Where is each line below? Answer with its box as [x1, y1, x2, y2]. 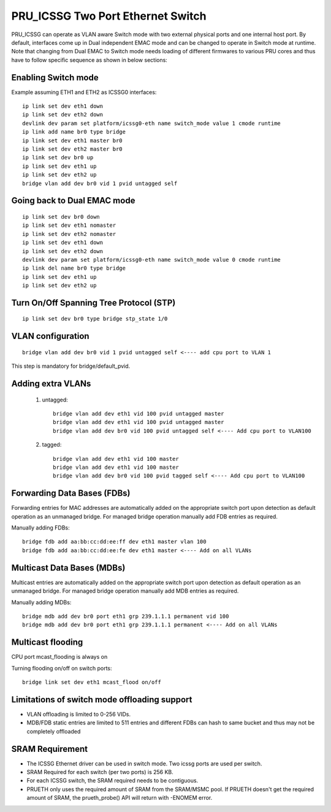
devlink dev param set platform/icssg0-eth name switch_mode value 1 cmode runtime [22, 120, 281, 127]
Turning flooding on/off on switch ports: [11, 664, 113, 672]
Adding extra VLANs [11, 379, 91, 389]
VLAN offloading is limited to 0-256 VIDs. [26, 710, 131, 718]
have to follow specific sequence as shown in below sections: [11, 56, 168, 64]
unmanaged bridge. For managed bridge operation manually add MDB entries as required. [11, 587, 239, 594]
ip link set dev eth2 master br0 [22, 145, 123, 153]
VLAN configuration [11, 331, 89, 341]
